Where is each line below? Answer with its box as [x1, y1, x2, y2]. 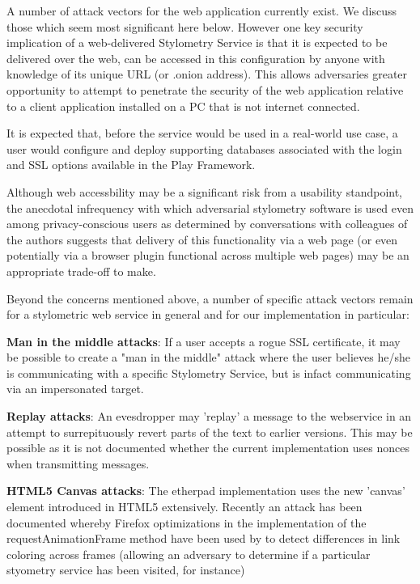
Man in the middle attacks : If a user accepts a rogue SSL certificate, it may [6, 332, 401, 349]
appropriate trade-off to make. [6, 262, 156, 279]
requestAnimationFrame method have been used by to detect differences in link [6, 530, 401, 547]
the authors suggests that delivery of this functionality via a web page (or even [6, 231, 398, 248]
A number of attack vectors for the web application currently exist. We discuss [6, 2, 397, 19]
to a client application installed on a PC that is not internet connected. [6, 97, 360, 114]
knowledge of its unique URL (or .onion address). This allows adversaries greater [6, 66, 408, 83]
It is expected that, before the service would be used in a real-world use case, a [6, 125, 398, 142]
